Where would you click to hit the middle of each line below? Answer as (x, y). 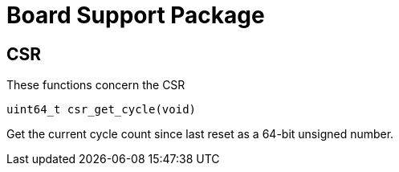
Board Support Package (136, 15)
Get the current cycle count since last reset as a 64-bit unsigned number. (200, 134)
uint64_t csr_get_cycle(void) (102, 110)
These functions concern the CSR (96, 85)
